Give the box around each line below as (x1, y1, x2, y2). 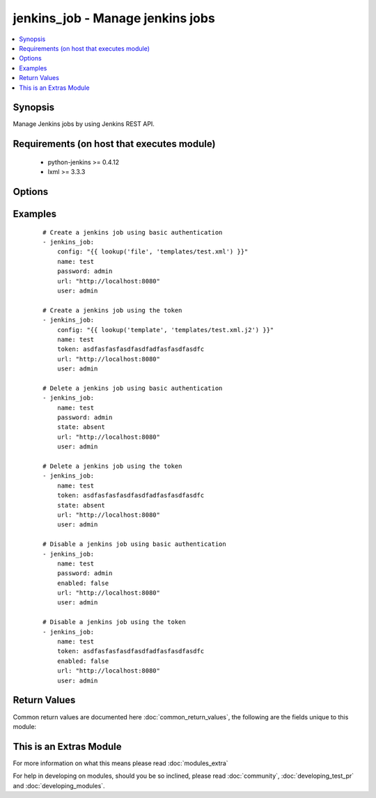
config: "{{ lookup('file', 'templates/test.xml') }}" (56, 248, 249, 256)
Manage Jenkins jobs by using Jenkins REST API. (13, 120, 155, 128)
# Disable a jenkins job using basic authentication (42, 540, 226, 548)
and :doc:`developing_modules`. (13, 781, 105, 790)
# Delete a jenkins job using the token (42, 462, 182, 470)
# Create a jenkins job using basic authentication (42, 228, 223, 236)
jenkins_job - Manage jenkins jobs (13, 10, 215, 26)
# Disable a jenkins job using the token (42, 618, 186, 626)
